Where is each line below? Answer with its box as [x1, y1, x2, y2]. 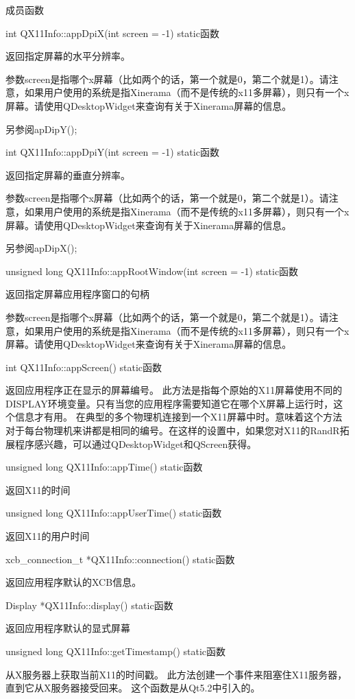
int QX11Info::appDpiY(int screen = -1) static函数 [5, 145, 219, 159]
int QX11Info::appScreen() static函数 [5, 359, 162, 374]
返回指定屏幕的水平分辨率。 [5, 49, 130, 63]
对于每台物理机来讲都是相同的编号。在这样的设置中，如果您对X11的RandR [5, 423, 340, 438]
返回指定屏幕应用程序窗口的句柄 [5, 287, 149, 301]
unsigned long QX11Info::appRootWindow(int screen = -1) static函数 [5, 263, 299, 278]
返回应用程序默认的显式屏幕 [5, 621, 130, 635]
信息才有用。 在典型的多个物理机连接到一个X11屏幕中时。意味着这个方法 [14, 410, 343, 424]
